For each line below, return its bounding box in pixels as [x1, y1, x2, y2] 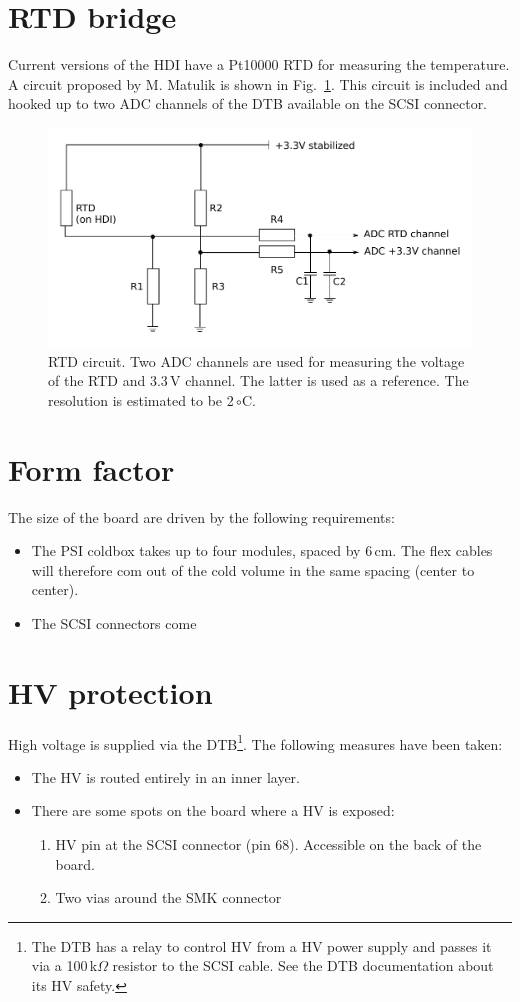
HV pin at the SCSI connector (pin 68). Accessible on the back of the [55, 834, 482, 855]
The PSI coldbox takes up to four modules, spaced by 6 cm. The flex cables [31, 540, 493, 561]
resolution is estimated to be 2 [48, 389, 234, 410]
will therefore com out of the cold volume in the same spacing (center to [31, 559, 475, 580]
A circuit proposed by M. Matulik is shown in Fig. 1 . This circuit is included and [8, 73, 508, 94]
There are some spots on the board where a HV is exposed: [31, 800, 395, 821]
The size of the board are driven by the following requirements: [8, 506, 395, 527]
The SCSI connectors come [31, 612, 197, 633]
